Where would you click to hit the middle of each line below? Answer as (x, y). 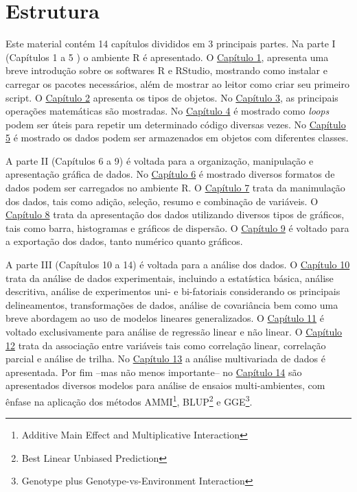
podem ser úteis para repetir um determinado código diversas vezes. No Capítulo (176, 124)
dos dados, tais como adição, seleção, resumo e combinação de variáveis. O (162, 201)
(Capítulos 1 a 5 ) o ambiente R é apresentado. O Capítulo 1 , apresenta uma (167, 57)
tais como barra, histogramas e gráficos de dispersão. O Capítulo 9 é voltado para (177, 227)
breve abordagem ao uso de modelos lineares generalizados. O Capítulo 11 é (165, 318)
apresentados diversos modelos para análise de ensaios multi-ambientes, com (165, 385)
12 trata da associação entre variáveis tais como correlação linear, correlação (166, 345)
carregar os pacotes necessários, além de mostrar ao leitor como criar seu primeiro (177, 83)
